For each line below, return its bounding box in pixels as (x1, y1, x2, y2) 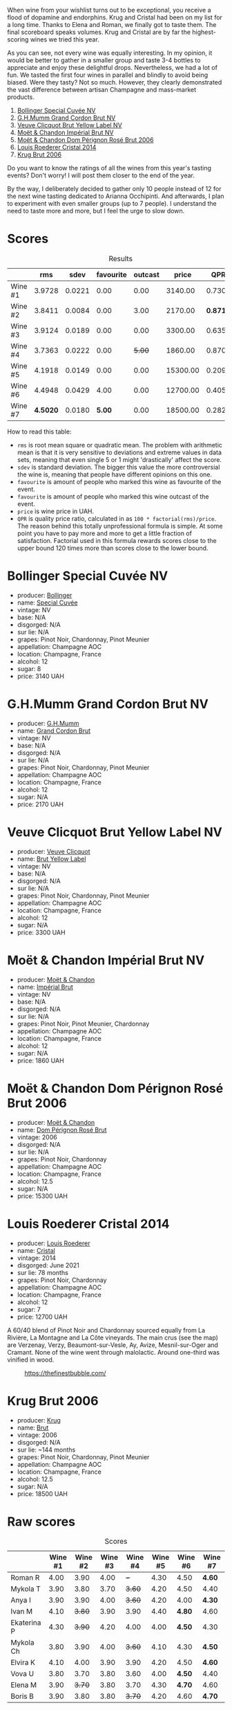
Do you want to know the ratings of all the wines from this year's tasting (7, 164, 212, 172)
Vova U (10, 1669, 35, 1679)
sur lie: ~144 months (17, 1445, 76, 1454)
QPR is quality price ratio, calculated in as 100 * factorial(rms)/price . (17, 514, 217, 522)
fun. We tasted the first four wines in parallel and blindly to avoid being (7, 71, 209, 79)
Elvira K (10, 1658, 36, 1668)
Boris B (10, 1691, 35, 1701)
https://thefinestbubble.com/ (24, 1369, 106, 1377)
